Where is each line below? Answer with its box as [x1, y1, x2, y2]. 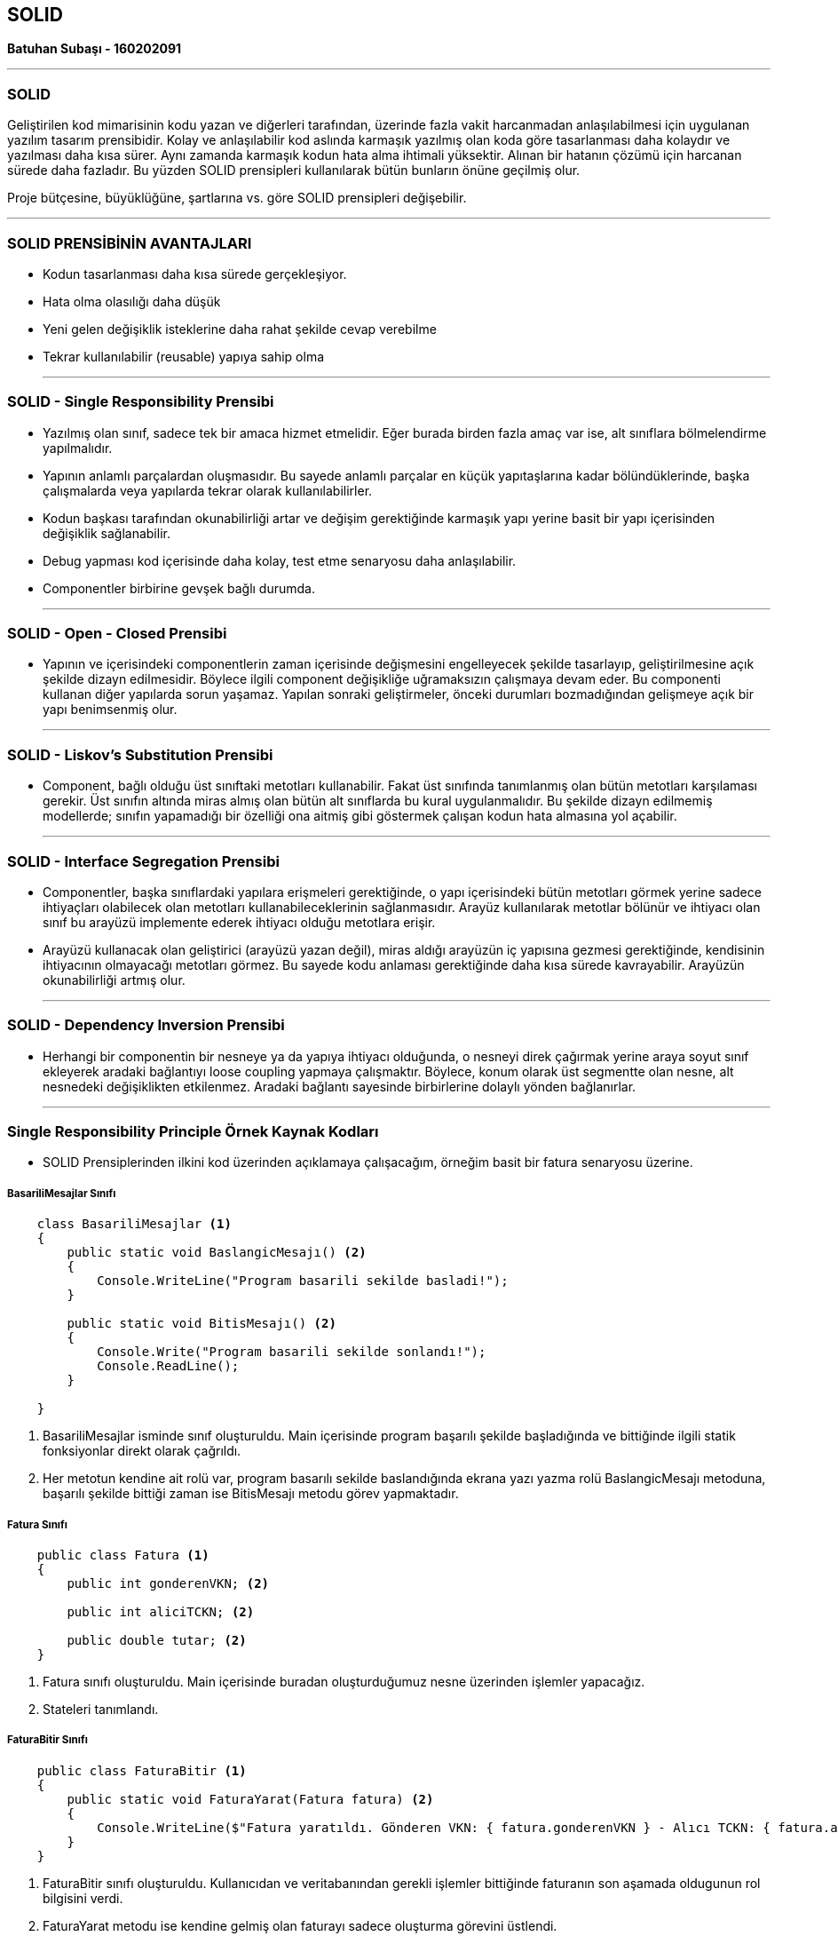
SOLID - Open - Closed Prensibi [7, 624, 227, 643]
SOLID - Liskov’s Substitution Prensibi [7, 745, 273, 764]
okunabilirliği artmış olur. [43, 972, 186, 988]
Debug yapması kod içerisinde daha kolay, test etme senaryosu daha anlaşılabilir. [43, 552, 517, 568]
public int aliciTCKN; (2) [67, 1604, 255, 1619]
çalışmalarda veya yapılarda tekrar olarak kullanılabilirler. [43, 482, 373, 498]
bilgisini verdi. [43, 1890, 123, 1906]
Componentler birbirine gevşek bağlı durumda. [43, 580, 316, 596]
